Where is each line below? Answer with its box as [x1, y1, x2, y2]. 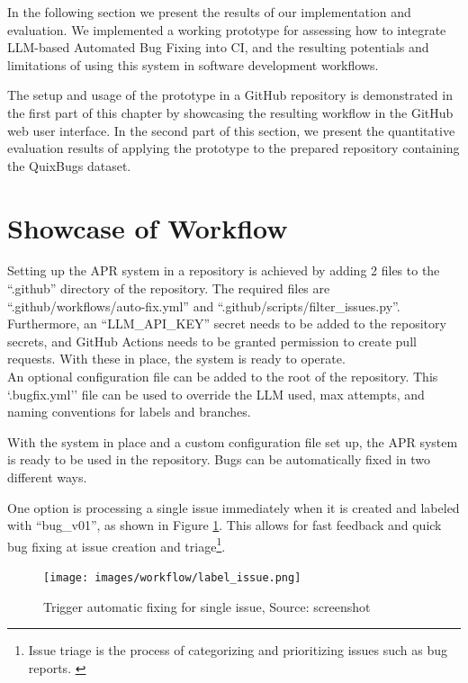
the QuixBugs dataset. [7, 156, 131, 175]
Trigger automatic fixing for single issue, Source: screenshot [43, 597, 371, 616]
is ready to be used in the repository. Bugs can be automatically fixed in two [7, 450, 431, 469]
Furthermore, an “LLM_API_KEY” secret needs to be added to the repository [7, 314, 446, 333]
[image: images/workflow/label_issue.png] [43, 571, 301, 585]
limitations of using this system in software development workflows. [7, 55, 379, 74]
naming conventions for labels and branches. [7, 402, 251, 421]
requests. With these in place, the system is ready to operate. [7, 349, 346, 368]
